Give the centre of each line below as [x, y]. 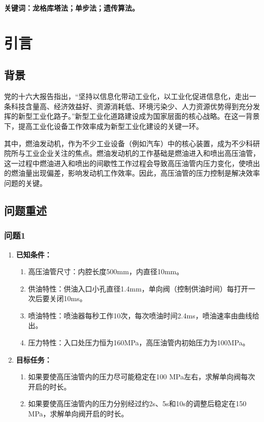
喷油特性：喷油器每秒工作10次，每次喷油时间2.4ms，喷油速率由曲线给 [144, 315]
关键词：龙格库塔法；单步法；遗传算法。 [72, 8]
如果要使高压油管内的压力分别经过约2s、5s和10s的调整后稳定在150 [137, 403]
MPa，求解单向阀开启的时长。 [78, 414]
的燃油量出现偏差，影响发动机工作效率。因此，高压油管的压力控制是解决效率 [132, 173]
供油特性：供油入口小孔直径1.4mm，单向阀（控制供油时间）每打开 [138, 288]
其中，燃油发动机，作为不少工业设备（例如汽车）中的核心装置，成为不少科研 [132, 143]
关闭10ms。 [68, 298]
